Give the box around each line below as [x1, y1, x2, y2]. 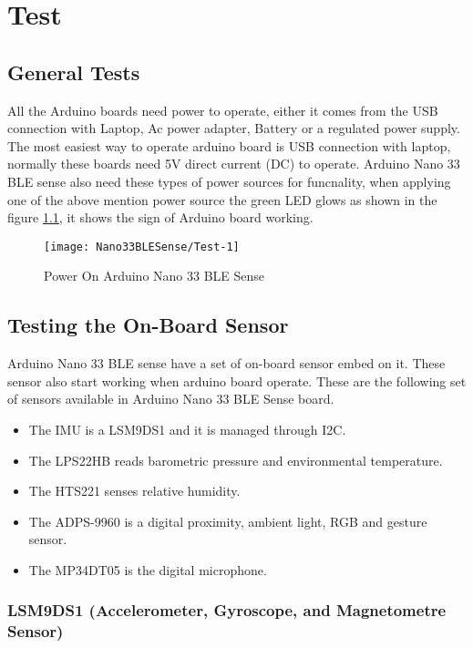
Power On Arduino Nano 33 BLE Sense [44, 266, 265, 285]
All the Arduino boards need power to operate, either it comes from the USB [7, 100, 438, 119]
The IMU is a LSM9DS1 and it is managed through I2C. [28, 419, 346, 438]
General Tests [7, 57, 140, 86]
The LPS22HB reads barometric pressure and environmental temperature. [28, 450, 443, 469]
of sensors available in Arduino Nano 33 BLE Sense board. [7, 389, 334, 408]
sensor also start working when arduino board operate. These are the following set [7, 371, 467, 390]
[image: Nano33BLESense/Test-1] [44, 240, 240, 253]
